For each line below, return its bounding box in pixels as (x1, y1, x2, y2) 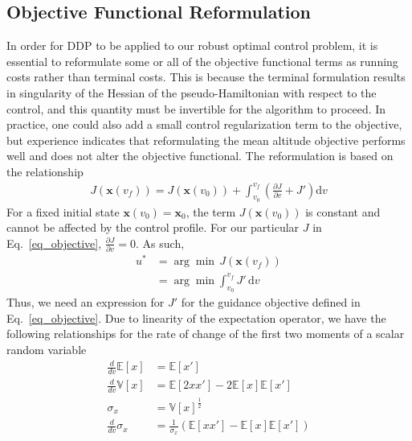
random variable (6, 340, 87, 357)
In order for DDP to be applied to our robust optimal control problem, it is (6, 37, 378, 54)
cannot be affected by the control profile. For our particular (6, 219, 300, 236)
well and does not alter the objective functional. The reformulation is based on (6, 147, 394, 164)
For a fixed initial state (6, 203, 120, 220)
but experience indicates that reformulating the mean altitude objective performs (6, 131, 406, 148)
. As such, (136, 234, 185, 251)
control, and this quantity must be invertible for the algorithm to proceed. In (6, 100, 386, 117)
